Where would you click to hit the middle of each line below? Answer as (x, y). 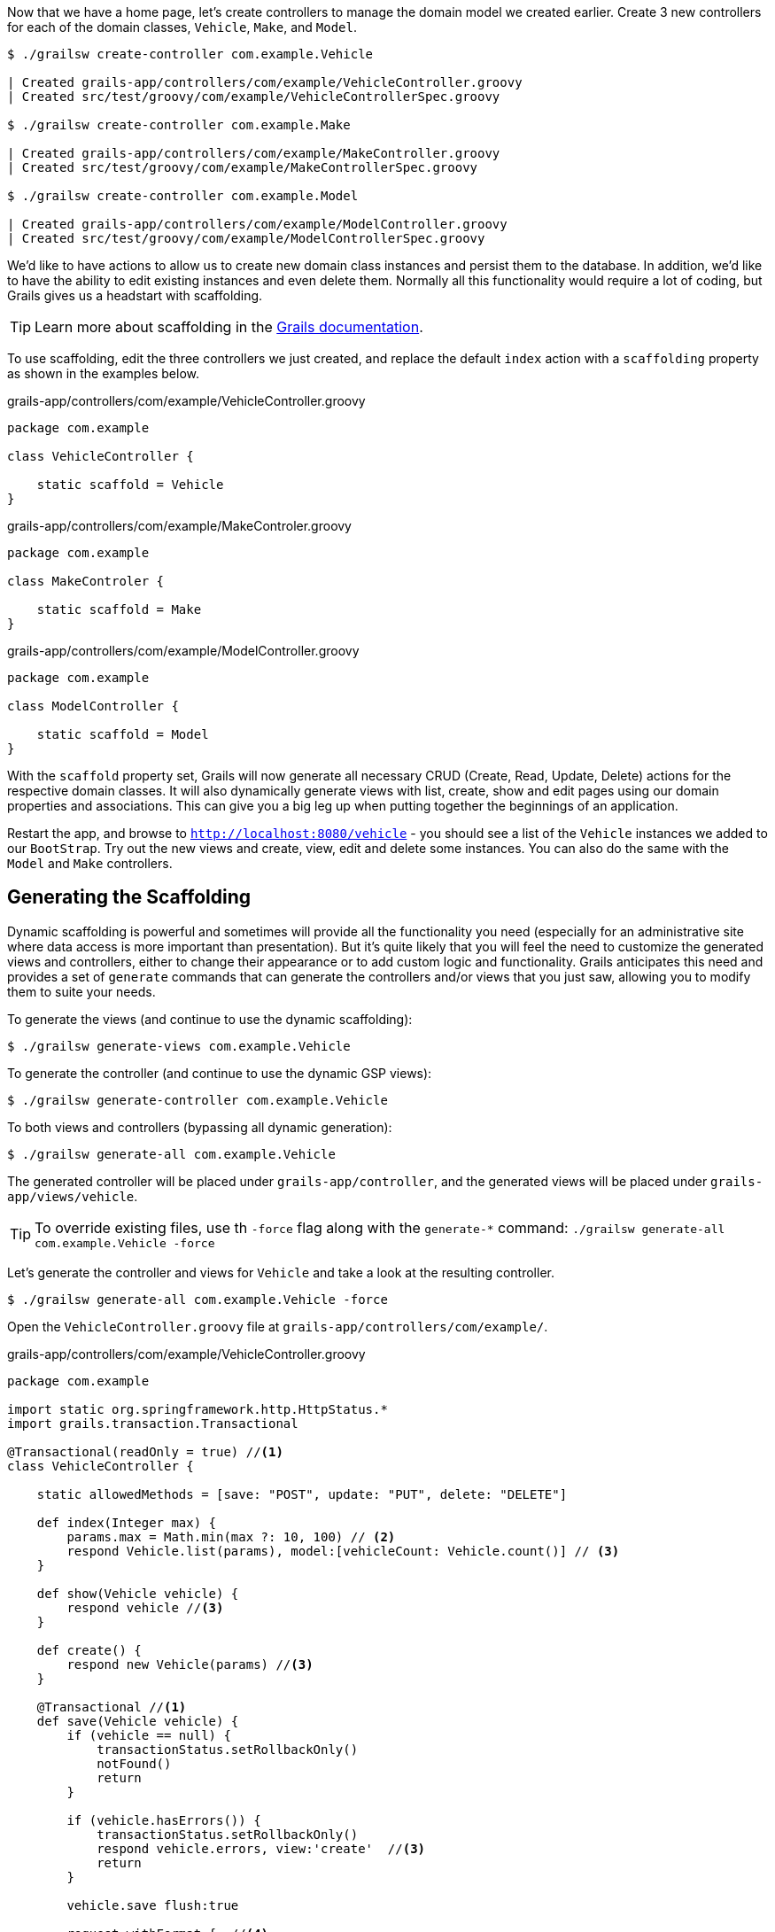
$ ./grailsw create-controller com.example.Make (179, 125)
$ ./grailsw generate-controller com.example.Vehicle (198, 1100)
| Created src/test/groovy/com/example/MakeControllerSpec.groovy (243, 167)
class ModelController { (93, 706)
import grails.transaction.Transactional (153, 1423)
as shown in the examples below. (104, 373)
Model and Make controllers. (90, 863)
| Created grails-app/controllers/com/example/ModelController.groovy (257, 224)
